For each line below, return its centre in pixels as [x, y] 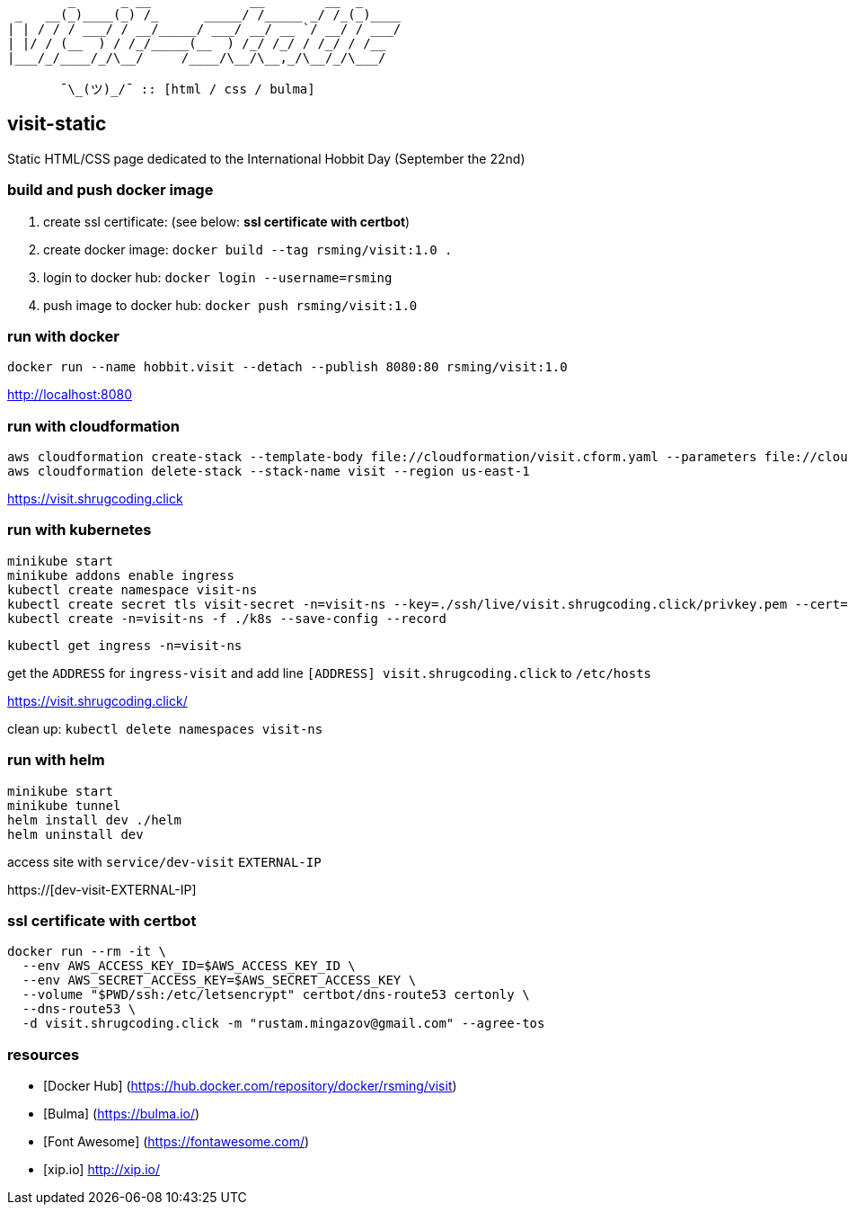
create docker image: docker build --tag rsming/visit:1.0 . [248, 249]
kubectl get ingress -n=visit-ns [125, 645]
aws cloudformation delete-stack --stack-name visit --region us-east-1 [269, 472]
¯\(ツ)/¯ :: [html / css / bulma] [188, 89]
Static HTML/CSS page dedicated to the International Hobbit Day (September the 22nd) [266, 158]
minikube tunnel [64, 805]
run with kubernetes [79, 530]
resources [44, 1054]
